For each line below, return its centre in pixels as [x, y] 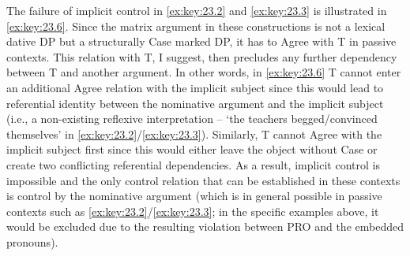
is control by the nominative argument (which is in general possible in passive [194, 196]
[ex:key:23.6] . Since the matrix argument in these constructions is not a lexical [196, 26]
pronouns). [32, 241]
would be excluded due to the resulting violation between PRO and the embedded [205, 226]
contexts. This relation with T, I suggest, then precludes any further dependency [202, 56]
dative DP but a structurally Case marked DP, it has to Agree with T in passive [201, 41]
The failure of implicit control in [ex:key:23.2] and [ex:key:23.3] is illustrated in [197, 10]
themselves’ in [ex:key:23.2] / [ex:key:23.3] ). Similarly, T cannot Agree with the [194, 134]
